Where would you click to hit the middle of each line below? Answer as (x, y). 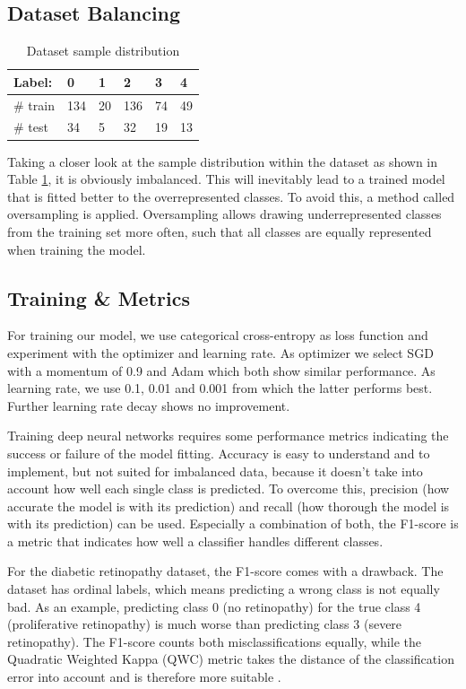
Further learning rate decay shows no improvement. (149, 405)
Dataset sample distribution (103, 51)
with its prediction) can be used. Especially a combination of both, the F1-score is (233, 523)
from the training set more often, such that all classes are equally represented (220, 231)
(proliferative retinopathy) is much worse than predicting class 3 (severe (205, 624)
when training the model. (77, 249)
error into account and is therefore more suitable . (144, 677)
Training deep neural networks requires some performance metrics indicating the (228, 436)
